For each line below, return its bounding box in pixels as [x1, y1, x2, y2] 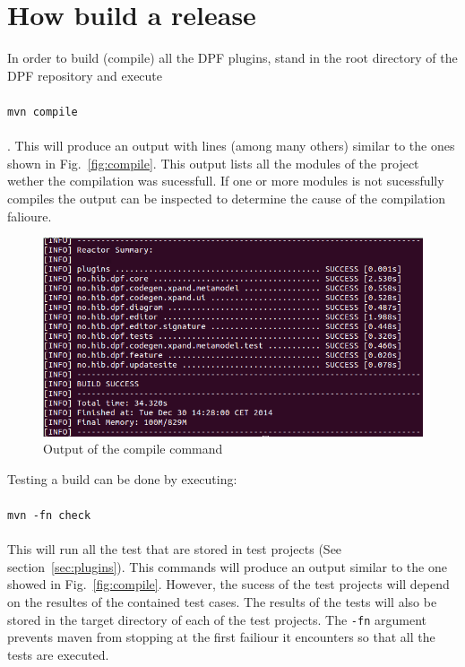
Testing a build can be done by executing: [7, 469, 237, 488]
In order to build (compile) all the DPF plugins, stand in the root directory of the [7, 48, 458, 67]
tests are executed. [7, 645, 109, 663]
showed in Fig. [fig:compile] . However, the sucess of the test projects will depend [7, 575, 450, 593]
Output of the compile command [43, 439, 223, 458]
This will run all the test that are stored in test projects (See [7, 540, 342, 559]
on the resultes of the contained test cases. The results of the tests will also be [7, 593, 437, 611]
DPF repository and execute [7, 65, 163, 84]
